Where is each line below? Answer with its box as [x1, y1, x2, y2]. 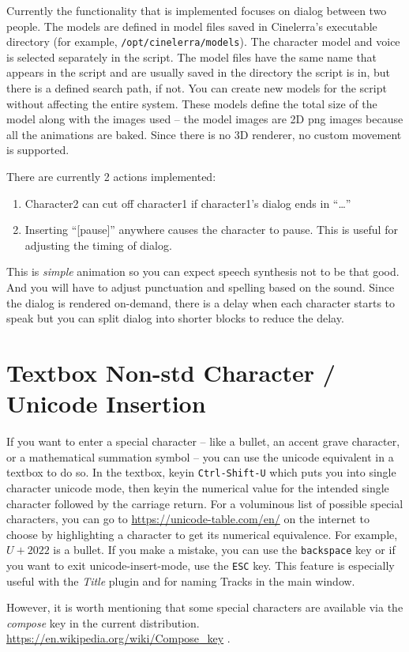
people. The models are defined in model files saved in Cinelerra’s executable [6, 17, 377, 34]
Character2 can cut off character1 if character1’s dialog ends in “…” [24, 194, 351, 211]
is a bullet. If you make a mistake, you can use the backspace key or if [53, 541, 396, 558]
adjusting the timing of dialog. [24, 236, 172, 253]
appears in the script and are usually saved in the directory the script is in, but [6, 64, 391, 81]
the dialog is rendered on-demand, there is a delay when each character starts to [6, 294, 396, 311]
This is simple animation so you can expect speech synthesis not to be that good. [6, 263, 400, 280]
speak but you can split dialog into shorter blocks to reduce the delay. [6, 310, 344, 326]
